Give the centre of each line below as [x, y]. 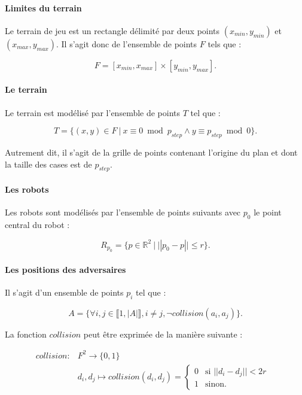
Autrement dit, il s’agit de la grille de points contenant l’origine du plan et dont [151, 152]
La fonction [26, 334]
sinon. [216, 385]
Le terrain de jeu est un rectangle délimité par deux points [112, 30]
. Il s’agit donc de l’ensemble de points [126, 43]
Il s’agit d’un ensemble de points [64, 292]
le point [268, 212]
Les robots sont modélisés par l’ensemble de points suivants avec [123, 212]
